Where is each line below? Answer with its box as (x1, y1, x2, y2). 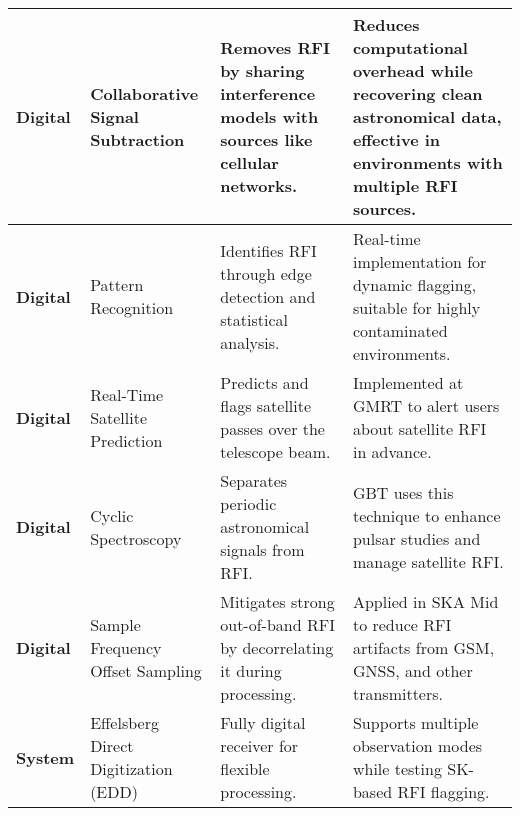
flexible (220, 757, 270, 780)
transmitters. (352, 682, 443, 705)
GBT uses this (352, 480, 454, 504)
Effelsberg (90, 711, 159, 734)
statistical (220, 307, 288, 331)
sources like (220, 128, 313, 151)
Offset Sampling (90, 659, 202, 682)
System (16, 745, 75, 769)
